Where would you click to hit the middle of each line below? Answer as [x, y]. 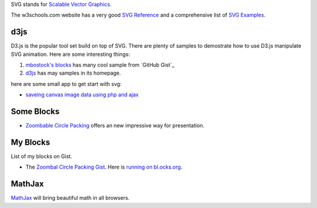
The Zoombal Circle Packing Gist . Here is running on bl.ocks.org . [104, 167]
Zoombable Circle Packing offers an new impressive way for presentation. [115, 126]
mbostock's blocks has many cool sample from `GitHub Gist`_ [100, 65]
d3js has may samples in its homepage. [73, 73]
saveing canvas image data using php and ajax [82, 95]
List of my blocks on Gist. [42, 156]
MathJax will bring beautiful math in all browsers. [70, 198]
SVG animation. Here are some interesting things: [70, 54]
